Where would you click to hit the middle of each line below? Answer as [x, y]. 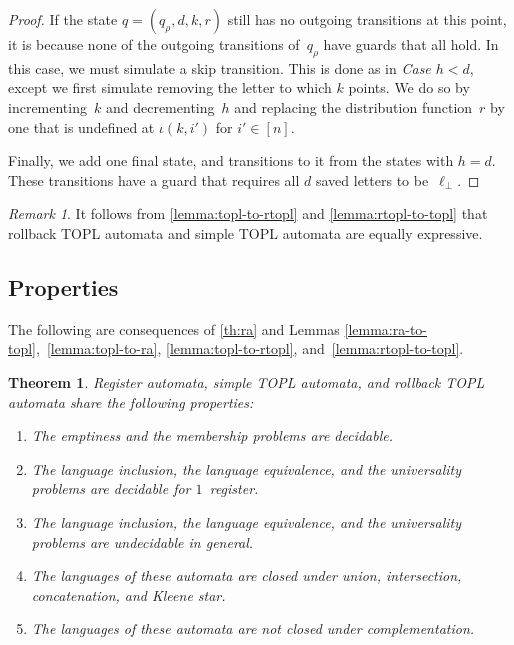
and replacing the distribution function [353, 106]
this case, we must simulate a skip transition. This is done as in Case [219, 67]
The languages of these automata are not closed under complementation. [253, 628]
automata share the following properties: [131, 401]
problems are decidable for [111, 488]
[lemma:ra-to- [385, 328]
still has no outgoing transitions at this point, [367, 19]
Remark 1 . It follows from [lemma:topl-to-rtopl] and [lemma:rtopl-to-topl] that [248, 213]
